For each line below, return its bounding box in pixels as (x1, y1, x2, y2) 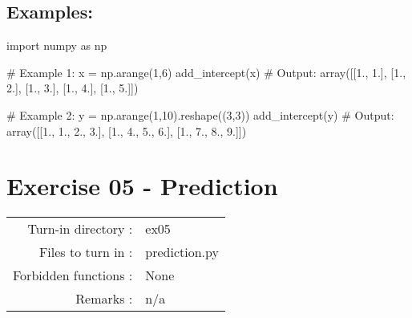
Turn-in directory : (27, 219, 133, 238)
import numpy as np (6, 37, 107, 54)
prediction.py (145, 243, 219, 262)
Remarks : (75, 289, 133, 308)
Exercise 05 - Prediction (6, 169, 278, 202)
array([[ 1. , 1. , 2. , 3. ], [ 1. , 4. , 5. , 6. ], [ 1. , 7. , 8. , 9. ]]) (6, 122, 247, 139)
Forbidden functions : (13, 266, 133, 285)
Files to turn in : (38, 243, 133, 262)
